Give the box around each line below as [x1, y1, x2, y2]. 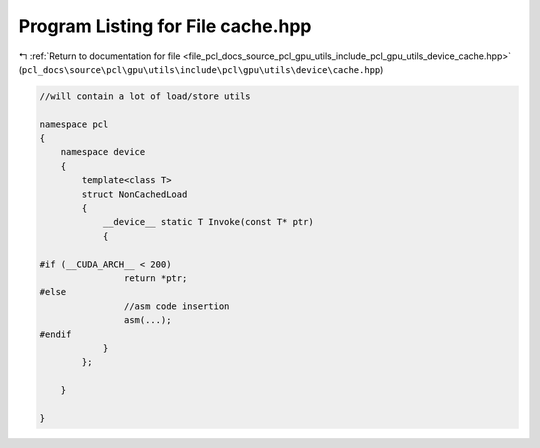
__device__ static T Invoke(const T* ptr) [102, 216, 314, 228]
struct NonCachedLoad [81, 188, 188, 200]
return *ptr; [123, 273, 188, 284]
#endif [39, 328, 72, 340]
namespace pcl [39, 118, 109, 130]
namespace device [60, 146, 146, 158]
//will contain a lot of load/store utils [39, 90, 251, 102]
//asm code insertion [123, 300, 230, 312]
